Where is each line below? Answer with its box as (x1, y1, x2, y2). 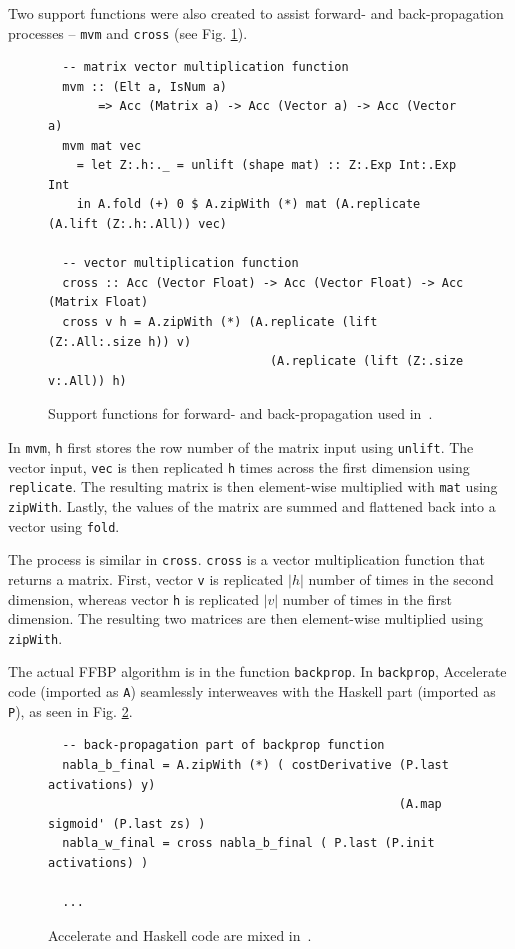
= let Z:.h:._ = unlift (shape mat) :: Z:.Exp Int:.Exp (76, 158, 457, 173)
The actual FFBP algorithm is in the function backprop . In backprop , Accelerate (8, 661, 507, 682)
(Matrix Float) (48, 295, 149, 310)
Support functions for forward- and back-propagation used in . (48, 403, 433, 424)
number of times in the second (308, 568, 494, 589)
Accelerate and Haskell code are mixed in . (48, 924, 312, 945)
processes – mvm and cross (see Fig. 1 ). (8, 22, 248, 43)
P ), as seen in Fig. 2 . (8, 700, 133, 721)
